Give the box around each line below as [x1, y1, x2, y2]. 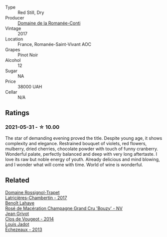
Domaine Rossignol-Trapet [5, 189, 60, 195]
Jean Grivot [5, 211, 29, 217]
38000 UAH [17, 84, 42, 89]
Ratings [5, 109, 30, 117]
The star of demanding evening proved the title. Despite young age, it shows [5, 135, 163, 141]
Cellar [5, 89, 17, 95]
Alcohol [5, 57, 21, 63]
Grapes [5, 47, 20, 52]
